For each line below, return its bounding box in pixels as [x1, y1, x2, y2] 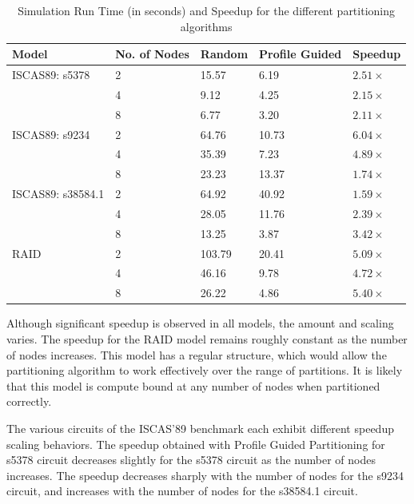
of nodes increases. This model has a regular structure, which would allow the [6, 346, 387, 363]
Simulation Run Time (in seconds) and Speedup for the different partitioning [18, 2, 396, 18]
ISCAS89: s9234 [12, 125, 90, 142]
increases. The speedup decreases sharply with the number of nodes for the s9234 [6, 466, 404, 483]
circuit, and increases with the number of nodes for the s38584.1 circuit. [6, 482, 358, 499]
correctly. [6, 393, 52, 410]
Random [200, 46, 249, 62]
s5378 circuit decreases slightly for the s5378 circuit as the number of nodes [6, 451, 376, 468]
